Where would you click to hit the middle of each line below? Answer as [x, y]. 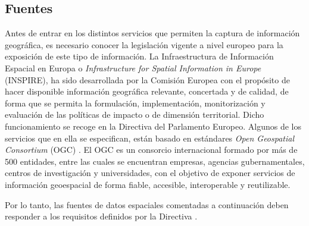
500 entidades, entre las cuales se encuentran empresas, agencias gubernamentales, [155, 161]
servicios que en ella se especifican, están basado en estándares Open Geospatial [150, 138]
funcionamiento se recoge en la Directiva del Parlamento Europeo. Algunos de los [153, 126]
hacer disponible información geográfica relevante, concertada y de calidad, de [147, 91]
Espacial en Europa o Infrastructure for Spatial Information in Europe [133, 68]
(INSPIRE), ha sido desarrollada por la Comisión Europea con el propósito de [147, 79]
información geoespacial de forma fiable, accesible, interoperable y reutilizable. [148, 184]
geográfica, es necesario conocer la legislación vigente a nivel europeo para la [144, 44]
